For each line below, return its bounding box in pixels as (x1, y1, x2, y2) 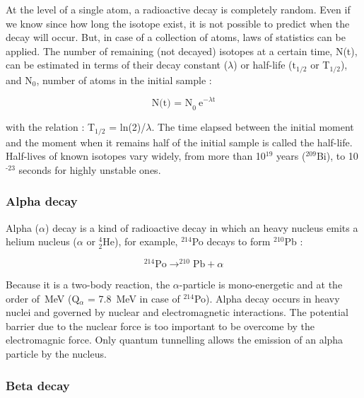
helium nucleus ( (6, 234, 77, 249)
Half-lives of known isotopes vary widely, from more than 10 (6, 148, 266, 163)
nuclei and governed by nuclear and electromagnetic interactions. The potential (6, 305, 348, 320)
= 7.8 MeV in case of (88, 291, 180, 305)
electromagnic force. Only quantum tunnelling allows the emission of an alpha (6, 332, 344, 347)
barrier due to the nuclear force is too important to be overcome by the (6, 318, 315, 333)
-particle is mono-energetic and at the (179, 277, 343, 292)
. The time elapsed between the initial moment (151, 119, 354, 134)
